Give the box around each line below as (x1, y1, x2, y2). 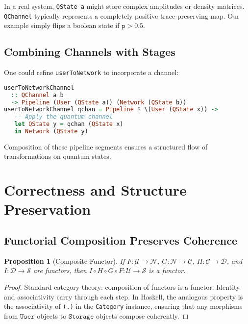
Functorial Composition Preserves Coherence (4, 233, 238, 248)
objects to (37, 310, 67, 321)
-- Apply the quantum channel (14, 113, 113, 121)
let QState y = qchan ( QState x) (14, 121, 124, 128)
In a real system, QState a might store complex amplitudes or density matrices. (4, 1, 245, 11)
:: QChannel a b (11, 91, 64, 99)
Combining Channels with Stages (4, 44, 175, 59)
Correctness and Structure (4, 180, 187, 200)
